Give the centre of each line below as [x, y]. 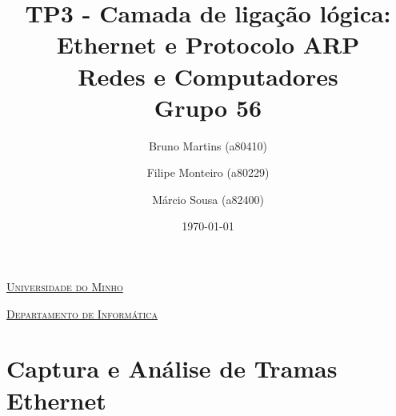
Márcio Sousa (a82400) [208, 199]
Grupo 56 [208, 107]
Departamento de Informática [82, 313]
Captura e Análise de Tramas [172, 368]
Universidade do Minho [65, 287]
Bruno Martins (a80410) [208, 145]
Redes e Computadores [208, 76]
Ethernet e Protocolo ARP [208, 44]
